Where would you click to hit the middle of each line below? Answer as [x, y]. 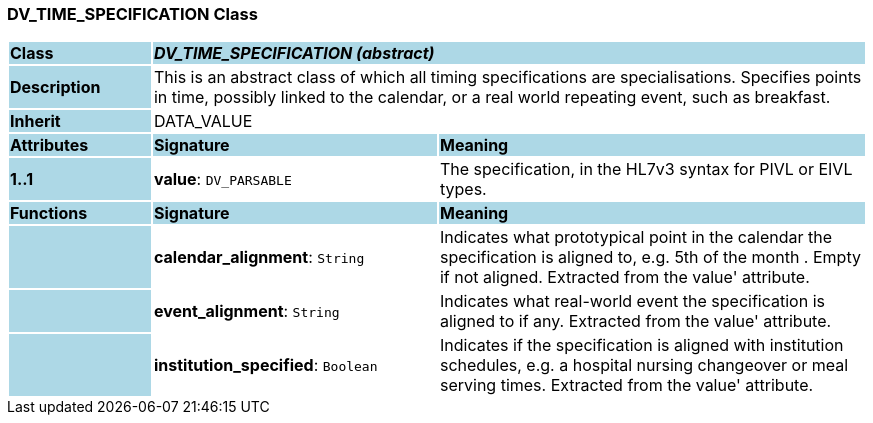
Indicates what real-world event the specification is [632, 301]
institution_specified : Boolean [265, 365]
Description [55, 87]
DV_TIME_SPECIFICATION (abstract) [294, 53]
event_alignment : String [246, 311]
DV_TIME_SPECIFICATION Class [132, 14]
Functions [49, 213]
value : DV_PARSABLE [222, 179]
